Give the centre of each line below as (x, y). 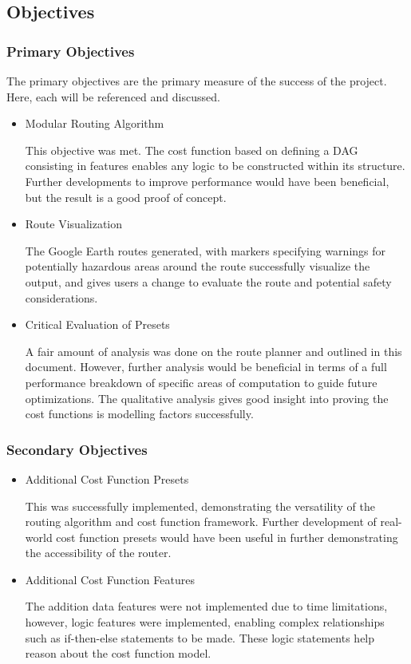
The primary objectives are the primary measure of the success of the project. (197, 81)
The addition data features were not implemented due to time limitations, (206, 606)
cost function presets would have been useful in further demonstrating (227, 537)
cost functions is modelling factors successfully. (139, 414)
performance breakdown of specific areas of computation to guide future (201, 382)
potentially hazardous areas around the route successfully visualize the (198, 266)
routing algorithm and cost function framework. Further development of (201, 522)
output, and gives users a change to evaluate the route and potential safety (208, 281)
